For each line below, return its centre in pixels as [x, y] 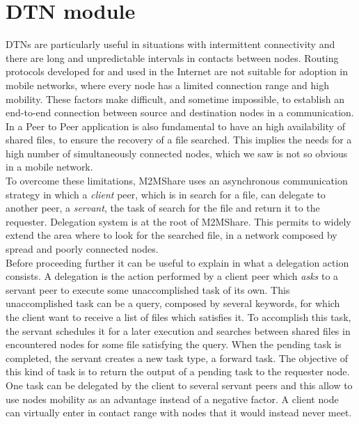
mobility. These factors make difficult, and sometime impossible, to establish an [175, 99]
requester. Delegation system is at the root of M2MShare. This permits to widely [178, 221]
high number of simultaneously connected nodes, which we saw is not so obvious [177, 153]
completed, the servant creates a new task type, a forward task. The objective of [177, 358]
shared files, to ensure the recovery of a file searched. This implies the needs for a [179, 140]
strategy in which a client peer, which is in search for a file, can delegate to [166, 194]
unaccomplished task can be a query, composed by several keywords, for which [173, 303]
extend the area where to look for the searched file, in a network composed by [171, 235]
